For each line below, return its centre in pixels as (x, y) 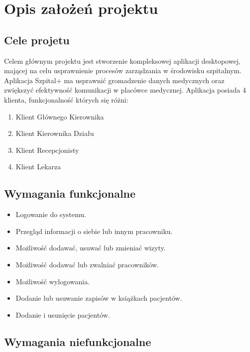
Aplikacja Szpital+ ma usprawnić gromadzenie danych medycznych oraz (114, 80)
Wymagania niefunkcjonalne (78, 341)
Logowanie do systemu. (51, 214)
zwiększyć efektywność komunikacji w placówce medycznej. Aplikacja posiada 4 (125, 90)
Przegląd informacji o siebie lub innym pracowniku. (94, 231)
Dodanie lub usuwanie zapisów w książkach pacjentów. (99, 298)
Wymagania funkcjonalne (70, 193)
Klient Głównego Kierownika (60, 116)
